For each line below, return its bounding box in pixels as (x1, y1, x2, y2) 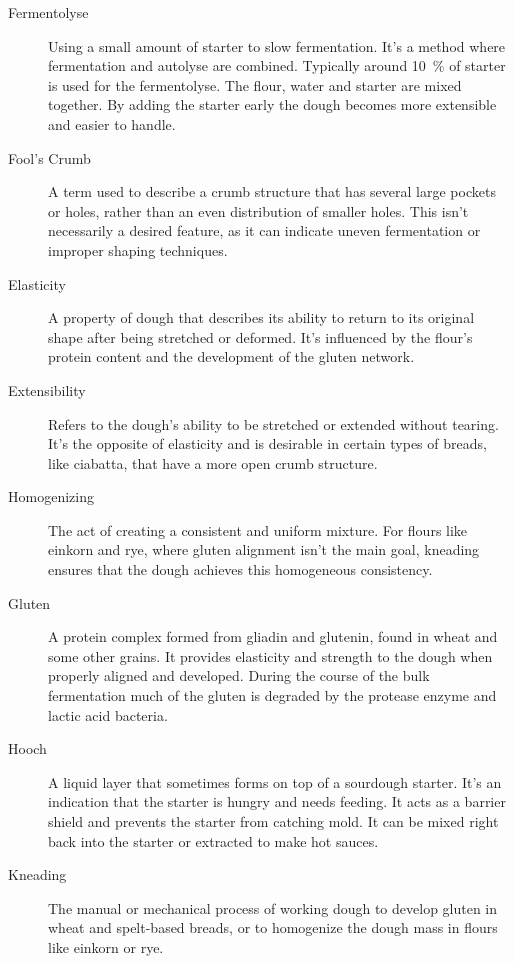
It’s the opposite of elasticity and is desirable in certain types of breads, (48, 433, 487, 454)
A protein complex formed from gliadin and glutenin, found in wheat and (48, 626, 498, 647)
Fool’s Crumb (8, 147, 91, 168)
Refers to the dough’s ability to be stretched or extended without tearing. (48, 413, 499, 434)
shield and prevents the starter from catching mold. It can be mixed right (48, 811, 499, 831)
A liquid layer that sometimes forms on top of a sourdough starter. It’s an (48, 771, 502, 792)
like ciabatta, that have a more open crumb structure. (48, 452, 378, 473)
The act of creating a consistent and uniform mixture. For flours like (48, 519, 468, 540)
